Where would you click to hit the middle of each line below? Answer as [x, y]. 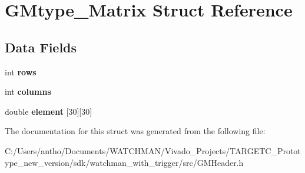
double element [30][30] [49, 111]
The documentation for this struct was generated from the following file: [135, 131]
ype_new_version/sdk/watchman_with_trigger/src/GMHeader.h [124, 162]
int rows [21, 71]
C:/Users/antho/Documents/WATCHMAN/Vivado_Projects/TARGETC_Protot [153, 150]
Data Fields [41, 47]
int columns [28, 92]
